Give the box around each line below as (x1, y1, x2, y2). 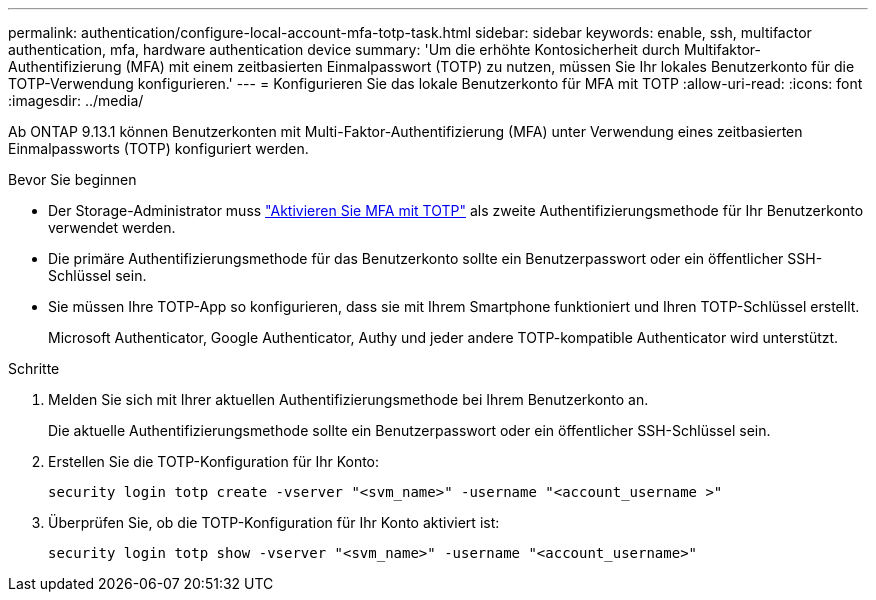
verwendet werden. (48, 219, 176, 236)
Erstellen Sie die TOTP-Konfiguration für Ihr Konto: (48, 453, 380, 470)
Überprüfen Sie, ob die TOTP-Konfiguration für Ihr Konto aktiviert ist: (48, 514, 500, 531)
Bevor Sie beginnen (8, 171, 137, 188)
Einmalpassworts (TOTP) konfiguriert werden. (8, 140, 309, 157)
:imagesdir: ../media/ (8, 92, 144, 109)
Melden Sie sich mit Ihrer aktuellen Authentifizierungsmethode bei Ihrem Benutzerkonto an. (48, 391, 649, 408)
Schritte (8, 360, 60, 377)
